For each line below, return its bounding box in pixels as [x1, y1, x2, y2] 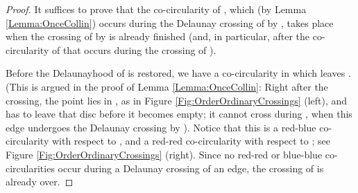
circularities [6, 160, 55, 175]
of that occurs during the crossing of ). [51, 42, 216, 57]
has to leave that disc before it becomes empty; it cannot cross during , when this [6, 107, 352, 121]
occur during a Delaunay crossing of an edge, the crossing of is [58, 160, 324, 175]
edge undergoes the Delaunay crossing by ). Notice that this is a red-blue [6, 120, 316, 134]
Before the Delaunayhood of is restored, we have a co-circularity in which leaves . [6, 66, 351, 80]
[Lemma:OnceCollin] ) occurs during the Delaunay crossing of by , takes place [6, 15, 334, 30]
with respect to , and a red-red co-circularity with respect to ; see [51, 134, 330, 148]
